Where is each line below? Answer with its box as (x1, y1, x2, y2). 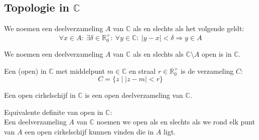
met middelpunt (56, 65, 105, 76)
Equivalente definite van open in (4, 106, 103, 117)
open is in (201, 49, 232, 59)
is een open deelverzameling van (85, 90, 183, 100)
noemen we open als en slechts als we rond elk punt (96, 116, 255, 127)
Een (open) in (4, 65, 47, 76)
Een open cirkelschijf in (4, 90, 76, 100)
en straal (128, 65, 156, 76)
